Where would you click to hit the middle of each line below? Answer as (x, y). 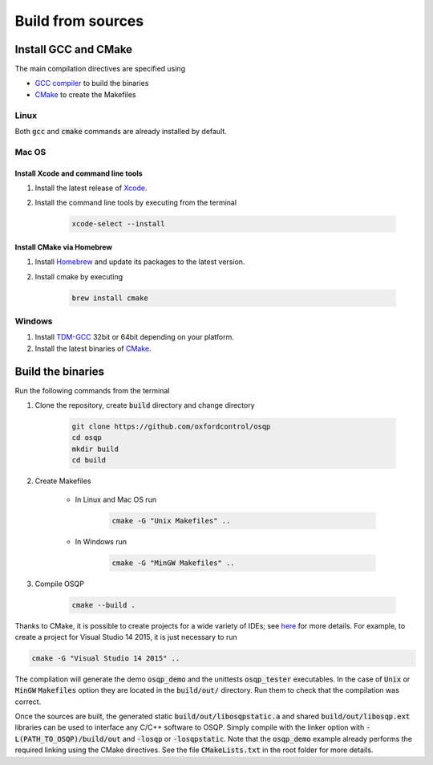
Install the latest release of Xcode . (91, 188)
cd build (89, 460)
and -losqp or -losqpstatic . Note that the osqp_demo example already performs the (267, 739)
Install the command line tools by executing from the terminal (136, 203)
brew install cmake (110, 298)
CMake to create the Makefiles (85, 94)
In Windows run (101, 541)
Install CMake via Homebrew (63, 247)
